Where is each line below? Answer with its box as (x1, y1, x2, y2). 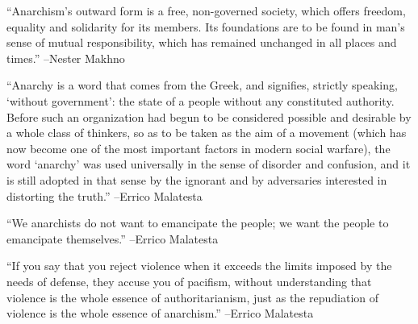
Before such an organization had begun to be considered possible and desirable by (6, 108, 412, 125)
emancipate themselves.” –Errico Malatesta (6, 230, 219, 247)
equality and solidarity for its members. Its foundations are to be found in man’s (6, 18, 405, 35)
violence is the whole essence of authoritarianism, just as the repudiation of (6, 289, 379, 305)
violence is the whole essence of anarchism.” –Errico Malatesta (6, 305, 314, 322)
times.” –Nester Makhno (6, 49, 125, 66)
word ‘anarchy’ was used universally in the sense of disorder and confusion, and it (6, 156, 411, 172)
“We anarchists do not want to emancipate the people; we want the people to (6, 214, 389, 231)
